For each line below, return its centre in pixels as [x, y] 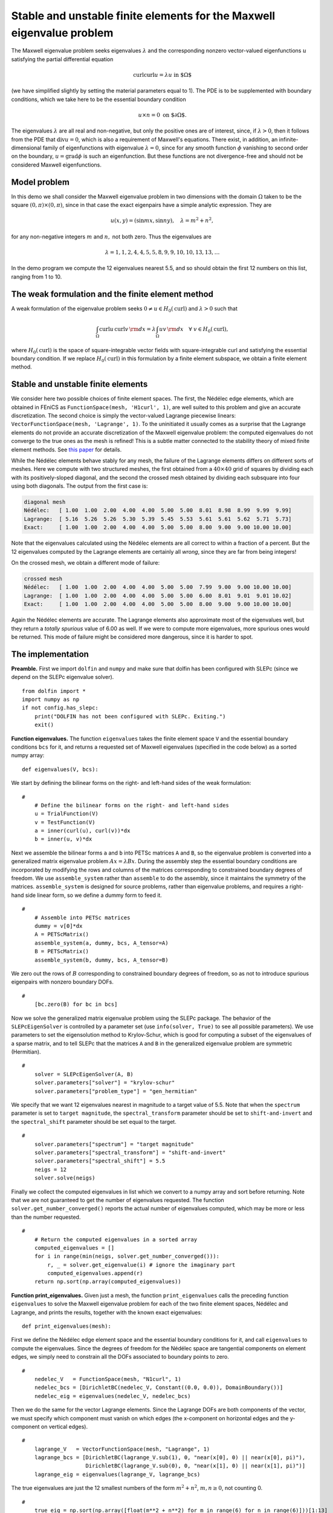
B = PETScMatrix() [62, 951]
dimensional [26, 148]
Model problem [40, 182]
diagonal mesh [45, 502]
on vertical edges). [64, 1426]
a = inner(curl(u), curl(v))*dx [82, 831]
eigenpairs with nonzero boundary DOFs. [63, 982]
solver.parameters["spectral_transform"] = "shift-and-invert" [130, 1152]
